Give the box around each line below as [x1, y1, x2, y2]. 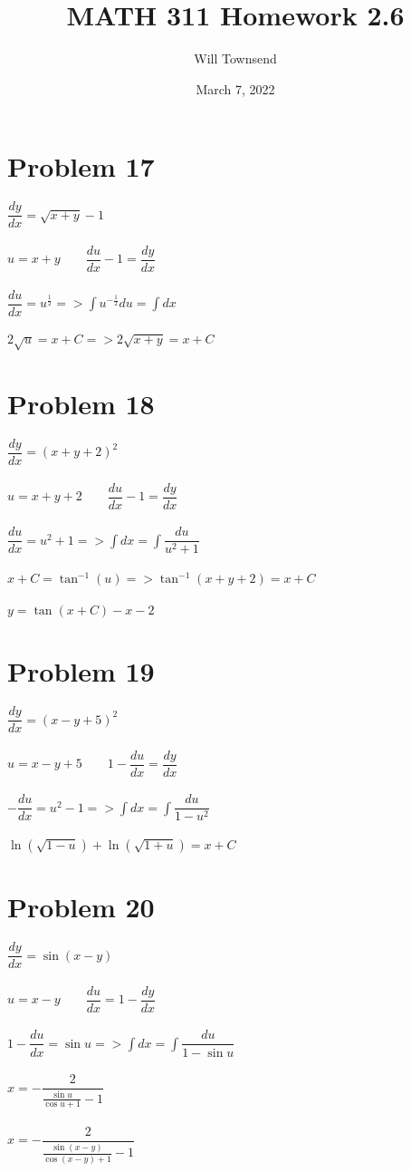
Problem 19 [7, 653, 155, 690]
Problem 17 [7, 148, 155, 185]
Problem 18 [7, 384, 155, 421]
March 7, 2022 [196, 79, 275, 98]
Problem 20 [7, 888, 155, 925]
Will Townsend [194, 49, 277, 68]
